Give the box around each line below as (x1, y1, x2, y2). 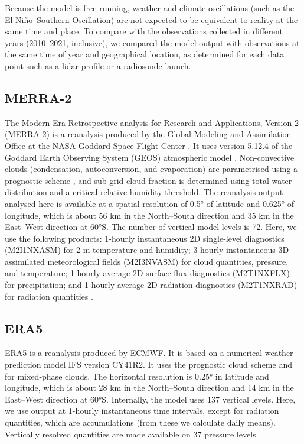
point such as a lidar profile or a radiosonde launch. (5, 59, 191, 72)
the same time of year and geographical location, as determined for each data (5, 48, 285, 60)
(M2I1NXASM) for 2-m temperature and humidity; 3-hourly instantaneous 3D (5, 244, 289, 256)
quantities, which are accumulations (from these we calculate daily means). (5, 416, 276, 429)
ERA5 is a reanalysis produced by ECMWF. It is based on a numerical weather (5, 346, 293, 359)
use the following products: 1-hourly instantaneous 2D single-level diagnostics (5, 232, 285, 244)
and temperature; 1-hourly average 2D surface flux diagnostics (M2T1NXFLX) (5, 267, 290, 279)
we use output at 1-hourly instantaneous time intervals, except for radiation (5, 404, 279, 417)
